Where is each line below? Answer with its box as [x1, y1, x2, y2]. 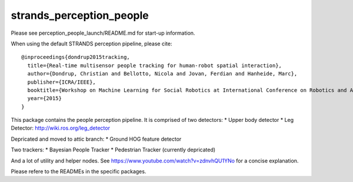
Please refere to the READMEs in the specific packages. [11, 168, 146, 175]
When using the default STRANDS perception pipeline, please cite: [11, 40, 172, 47]
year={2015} [27, 95, 62, 102]
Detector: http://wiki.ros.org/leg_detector [11, 124, 110, 132]
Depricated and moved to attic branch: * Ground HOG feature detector [11, 135, 182, 143]
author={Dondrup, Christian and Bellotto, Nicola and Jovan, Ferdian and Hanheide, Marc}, [27, 71, 298, 77]
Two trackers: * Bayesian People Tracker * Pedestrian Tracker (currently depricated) [11, 146, 216, 153]
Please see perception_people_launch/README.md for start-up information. [11, 29, 195, 37]
